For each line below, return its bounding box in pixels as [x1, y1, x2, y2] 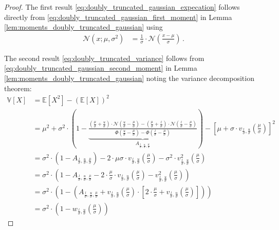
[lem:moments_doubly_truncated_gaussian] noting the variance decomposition [4, 73, 254, 83]
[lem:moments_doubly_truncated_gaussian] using [4, 22, 163, 32]
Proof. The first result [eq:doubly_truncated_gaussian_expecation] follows [4, 2, 240, 12]
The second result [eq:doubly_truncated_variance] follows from [4, 52, 204, 63]
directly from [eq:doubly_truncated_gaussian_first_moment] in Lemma [4, 11, 232, 22]
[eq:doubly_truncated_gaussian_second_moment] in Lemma [4, 62, 197, 73]
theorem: [4, 82, 32, 93]
